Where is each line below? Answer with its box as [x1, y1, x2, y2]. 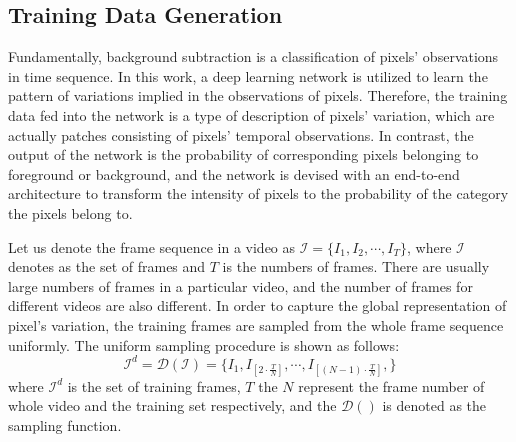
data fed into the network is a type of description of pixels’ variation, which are [8, 104, 495, 125]
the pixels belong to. [8, 202, 133, 223]
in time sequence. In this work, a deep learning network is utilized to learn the [8, 65, 488, 86]
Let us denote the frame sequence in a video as [8, 236, 296, 257]
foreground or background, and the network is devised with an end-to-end [8, 163, 460, 184]
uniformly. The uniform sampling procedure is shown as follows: [8, 334, 400, 355]
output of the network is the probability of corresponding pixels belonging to [8, 144, 479, 165]
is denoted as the [382, 395, 487, 416]
